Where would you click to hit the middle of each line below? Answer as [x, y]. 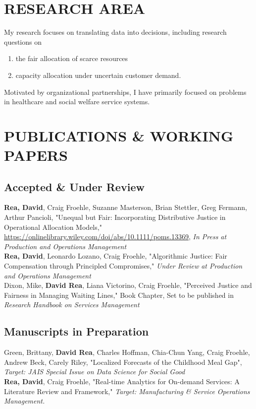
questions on [23, 41]
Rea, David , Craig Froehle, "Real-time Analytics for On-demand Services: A [122, 381]
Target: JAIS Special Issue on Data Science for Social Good [95, 372]
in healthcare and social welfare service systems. [77, 102]
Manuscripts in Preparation [77, 331]
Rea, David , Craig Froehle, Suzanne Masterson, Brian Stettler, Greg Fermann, [126, 207]
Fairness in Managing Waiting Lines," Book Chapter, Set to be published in [119, 295]
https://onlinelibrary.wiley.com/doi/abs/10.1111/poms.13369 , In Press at [115, 237]
